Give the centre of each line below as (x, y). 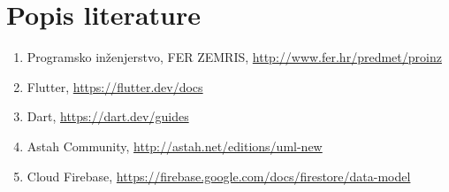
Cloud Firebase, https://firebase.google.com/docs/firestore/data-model (219, 176)
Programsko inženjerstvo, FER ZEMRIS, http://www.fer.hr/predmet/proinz (234, 57)
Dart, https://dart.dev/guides (108, 116)
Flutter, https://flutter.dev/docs (115, 86)
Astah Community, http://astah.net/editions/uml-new (175, 146)
